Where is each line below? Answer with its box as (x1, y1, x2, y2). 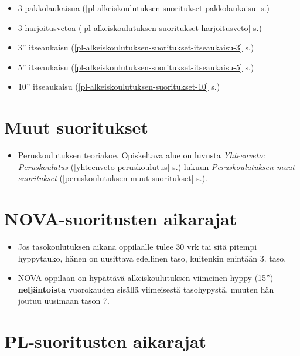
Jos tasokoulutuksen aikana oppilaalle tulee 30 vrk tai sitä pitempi (18, 240, 257, 252)
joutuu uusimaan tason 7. (18, 294, 110, 307)
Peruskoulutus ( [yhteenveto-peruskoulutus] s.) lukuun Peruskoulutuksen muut (18, 160, 295, 172)
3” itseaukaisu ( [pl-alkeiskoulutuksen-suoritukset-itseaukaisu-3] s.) (18, 41, 254, 53)
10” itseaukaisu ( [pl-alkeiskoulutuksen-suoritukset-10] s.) (18, 80, 220, 93)
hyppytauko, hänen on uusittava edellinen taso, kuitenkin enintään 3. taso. (18, 252, 287, 264)
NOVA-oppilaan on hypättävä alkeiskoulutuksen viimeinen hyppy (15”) (18, 272, 274, 284)
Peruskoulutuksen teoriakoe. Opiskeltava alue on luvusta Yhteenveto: (18, 149, 265, 161)
